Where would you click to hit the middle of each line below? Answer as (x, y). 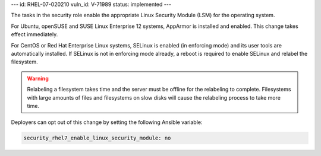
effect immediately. (34, 34)
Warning (38, 78)
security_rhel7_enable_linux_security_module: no (97, 138)
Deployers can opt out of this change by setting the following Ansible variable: (107, 122)
